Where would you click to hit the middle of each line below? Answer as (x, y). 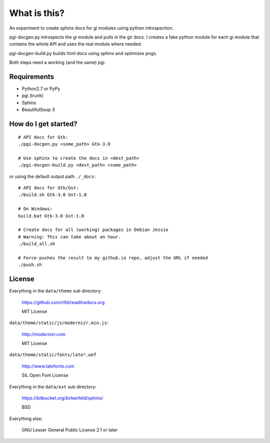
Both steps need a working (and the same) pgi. (57, 62)
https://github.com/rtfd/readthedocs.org (63, 302)
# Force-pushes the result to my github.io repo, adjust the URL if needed (113, 258)
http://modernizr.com (44, 334)
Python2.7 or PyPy (41, 89)
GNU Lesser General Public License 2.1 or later (70, 430)
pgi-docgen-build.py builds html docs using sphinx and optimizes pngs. (83, 53)
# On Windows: (35, 209)
